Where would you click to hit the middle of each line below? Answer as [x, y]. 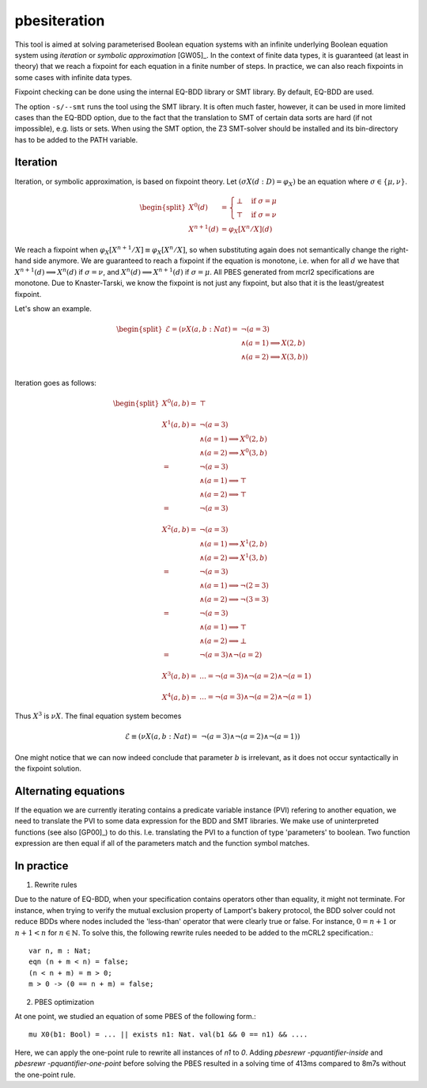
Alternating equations [70, 791]
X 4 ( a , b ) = [179, 696]
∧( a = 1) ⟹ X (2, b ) [273, 343]
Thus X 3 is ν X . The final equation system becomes [98, 715]
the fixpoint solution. [48, 769]
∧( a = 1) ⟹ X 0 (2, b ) [233, 438]
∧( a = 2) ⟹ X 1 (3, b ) [233, 557]
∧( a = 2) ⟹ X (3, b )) [274, 357]
